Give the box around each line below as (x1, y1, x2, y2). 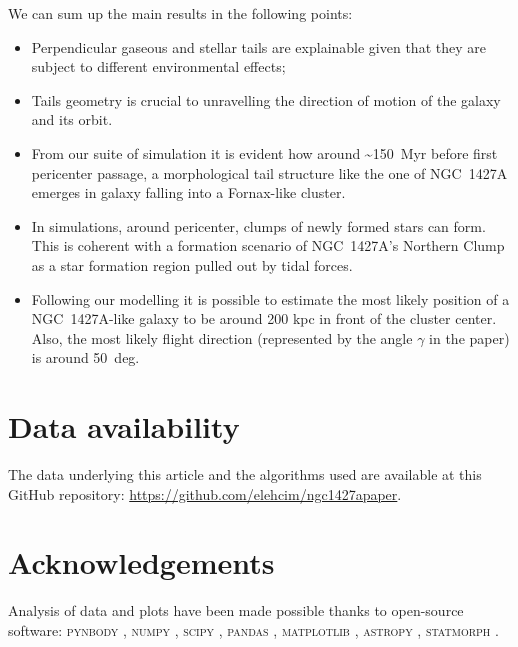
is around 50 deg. (31, 347, 140, 368)
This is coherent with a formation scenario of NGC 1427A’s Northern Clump (31, 235, 505, 256)
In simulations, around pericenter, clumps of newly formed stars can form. (31, 215, 486, 236)
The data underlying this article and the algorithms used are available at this (8, 464, 482, 485)
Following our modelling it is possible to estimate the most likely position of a (31, 288, 510, 309)
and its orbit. (31, 109, 113, 130)
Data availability (8, 406, 240, 447)
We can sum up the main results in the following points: (8, 3, 353, 23)
